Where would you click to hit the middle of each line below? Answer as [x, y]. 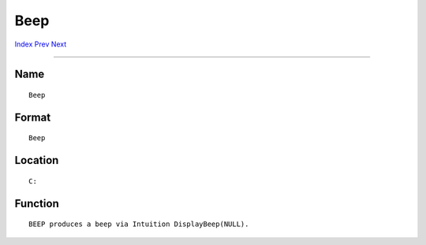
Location [37, 160]
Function [37, 204]
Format [33, 117]
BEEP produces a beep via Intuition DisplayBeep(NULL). [139, 224]
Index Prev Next [41, 44]
